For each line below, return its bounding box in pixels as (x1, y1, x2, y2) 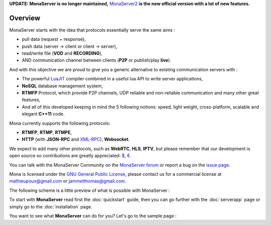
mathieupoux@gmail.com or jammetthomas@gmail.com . (9, 178, 126, 184)
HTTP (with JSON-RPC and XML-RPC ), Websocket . (22, 136, 130, 143)
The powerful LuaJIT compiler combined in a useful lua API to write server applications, (22, 76, 203, 82)
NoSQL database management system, (22, 83, 103, 89)
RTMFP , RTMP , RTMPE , (22, 129, 72, 135)
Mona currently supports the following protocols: (9, 120, 110, 126)
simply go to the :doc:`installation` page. (9, 203, 92, 209)
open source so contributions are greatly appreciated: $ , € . (9, 153, 131, 159)
